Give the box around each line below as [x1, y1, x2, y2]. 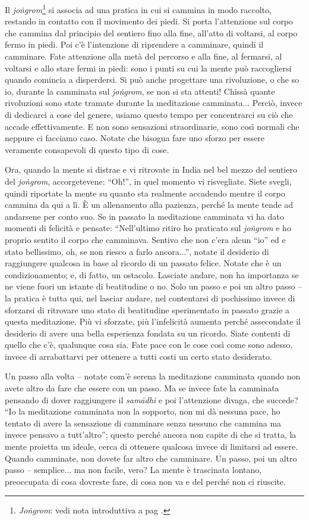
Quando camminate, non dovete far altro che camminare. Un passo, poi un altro [5, 452, 297, 464]
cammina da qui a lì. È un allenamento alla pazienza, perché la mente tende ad [5, 198, 294, 211]
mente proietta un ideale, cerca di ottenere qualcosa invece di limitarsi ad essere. [5, 440, 298, 453]
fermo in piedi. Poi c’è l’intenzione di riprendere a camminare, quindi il [5, 38, 264, 51]
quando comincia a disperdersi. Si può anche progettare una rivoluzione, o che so [5, 73, 299, 86]
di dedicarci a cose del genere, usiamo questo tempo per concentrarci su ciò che [5, 108, 293, 120]
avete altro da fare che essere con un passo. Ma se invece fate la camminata [5, 382, 279, 394]
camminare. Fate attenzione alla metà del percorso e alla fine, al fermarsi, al [5, 50, 282, 63]
